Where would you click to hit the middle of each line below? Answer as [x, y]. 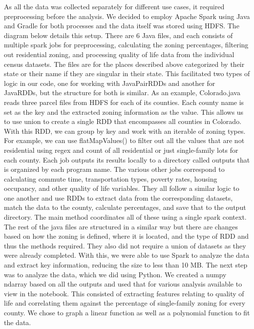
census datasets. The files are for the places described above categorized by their [124, 64]
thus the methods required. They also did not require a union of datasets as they [125, 245]
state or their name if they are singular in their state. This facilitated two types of [127, 73]
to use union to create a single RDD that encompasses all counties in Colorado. [123, 121]
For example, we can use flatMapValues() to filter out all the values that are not [124, 140]
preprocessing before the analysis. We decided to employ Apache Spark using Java [127, 16]
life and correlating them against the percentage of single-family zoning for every [125, 303]
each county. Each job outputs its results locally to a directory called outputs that [127, 159]
